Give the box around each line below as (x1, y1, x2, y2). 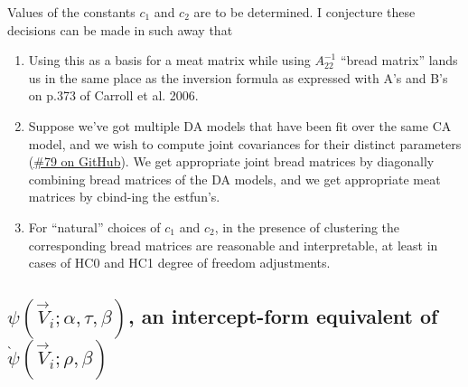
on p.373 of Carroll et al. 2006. (28, 86, 199, 105)
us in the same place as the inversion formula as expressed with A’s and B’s (28, 68, 448, 87)
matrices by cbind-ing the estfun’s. (28, 187, 220, 206)
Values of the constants (7, 3, 136, 21)
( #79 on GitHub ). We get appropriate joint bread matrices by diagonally (28, 152, 435, 171)
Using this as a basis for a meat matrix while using (28, 51, 311, 70)
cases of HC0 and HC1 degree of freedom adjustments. (28, 253, 331, 272)
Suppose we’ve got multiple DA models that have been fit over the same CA (28, 116, 452, 135)
